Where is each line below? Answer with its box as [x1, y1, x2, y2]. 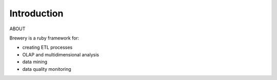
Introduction [9, 8, 64, 19]
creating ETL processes [22, 44, 73, 51]
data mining [22, 59, 48, 65]
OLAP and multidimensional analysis [22, 51, 100, 57]
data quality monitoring [22, 66, 71, 72]
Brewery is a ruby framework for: [9, 35, 80, 41]
